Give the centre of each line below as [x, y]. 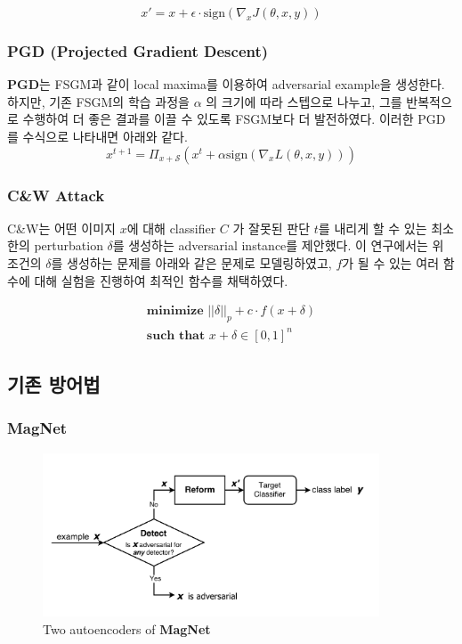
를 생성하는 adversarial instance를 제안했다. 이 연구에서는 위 [278, 245]
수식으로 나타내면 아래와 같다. [105, 136]
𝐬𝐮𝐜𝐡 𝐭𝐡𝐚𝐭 [176, 335]
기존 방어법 [54, 383]
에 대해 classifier [171, 228]
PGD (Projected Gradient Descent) [138, 50]
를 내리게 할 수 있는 [373, 228]
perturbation [69, 245]
